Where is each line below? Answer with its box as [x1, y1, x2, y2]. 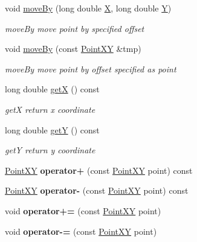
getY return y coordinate [5, 144, 95, 156]
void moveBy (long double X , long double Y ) [5, 2, 172, 14]
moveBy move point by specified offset [5, 22, 144, 34]
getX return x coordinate [5, 103, 95, 115]
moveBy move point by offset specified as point [5, 62, 176, 75]
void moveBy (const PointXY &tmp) [5, 42, 141, 55]
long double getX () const [5, 83, 100, 95]
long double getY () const [5, 123, 100, 136]
